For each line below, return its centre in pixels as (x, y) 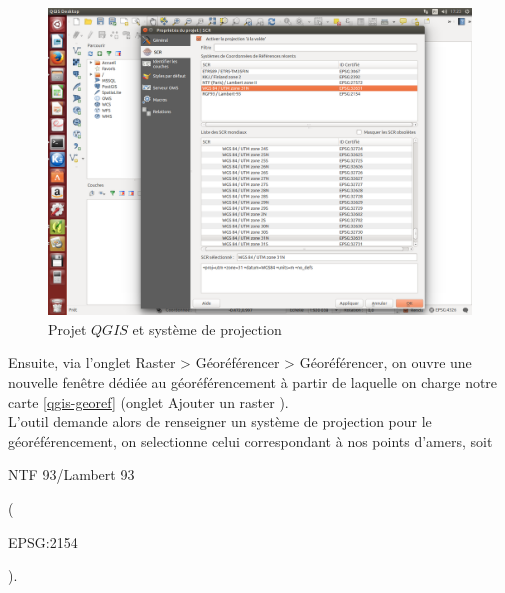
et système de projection (207, 328)
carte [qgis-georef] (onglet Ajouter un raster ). (148, 401)
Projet (67, 328)
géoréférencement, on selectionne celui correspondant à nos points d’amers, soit (250, 440)
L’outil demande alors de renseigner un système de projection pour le (220, 421)
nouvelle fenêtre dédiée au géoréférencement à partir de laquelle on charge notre (253, 382)
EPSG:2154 (43, 541)
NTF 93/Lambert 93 (71, 474)
